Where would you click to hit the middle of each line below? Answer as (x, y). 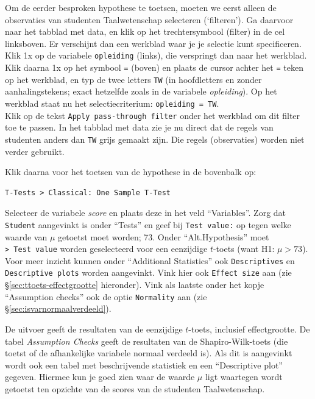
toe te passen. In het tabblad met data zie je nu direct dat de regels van (139, 127)
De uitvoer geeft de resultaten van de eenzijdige (94, 329)
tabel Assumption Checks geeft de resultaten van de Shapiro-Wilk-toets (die (147, 341)
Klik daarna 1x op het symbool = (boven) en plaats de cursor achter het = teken (154, 67)
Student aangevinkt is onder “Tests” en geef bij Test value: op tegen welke (148, 224)
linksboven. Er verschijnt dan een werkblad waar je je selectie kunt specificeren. (153, 43)
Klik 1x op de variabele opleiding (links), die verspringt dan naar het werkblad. (156, 55)
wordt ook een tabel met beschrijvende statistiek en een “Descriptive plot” (144, 365)
